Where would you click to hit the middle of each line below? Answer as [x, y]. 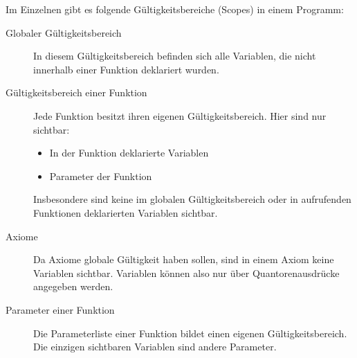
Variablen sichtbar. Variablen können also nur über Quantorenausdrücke [186, 272]
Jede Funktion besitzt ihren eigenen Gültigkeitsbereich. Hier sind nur [180, 115]
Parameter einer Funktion [60, 309]
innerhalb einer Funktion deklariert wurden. [126, 69]
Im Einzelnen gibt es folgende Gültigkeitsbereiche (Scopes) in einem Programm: [175, 9]
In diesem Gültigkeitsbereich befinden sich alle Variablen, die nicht [175, 56]
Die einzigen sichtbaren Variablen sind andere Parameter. [155, 347]
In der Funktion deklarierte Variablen [129, 153]
